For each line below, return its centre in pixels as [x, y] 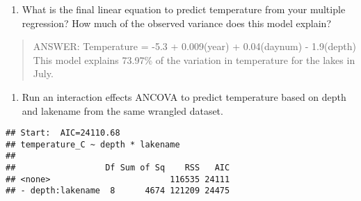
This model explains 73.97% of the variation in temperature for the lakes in [194, 59]
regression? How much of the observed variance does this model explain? [177, 23]
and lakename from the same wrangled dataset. [122, 110]
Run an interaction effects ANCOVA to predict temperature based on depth [184, 96]
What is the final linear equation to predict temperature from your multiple [184, 9]
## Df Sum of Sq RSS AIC [118, 168]
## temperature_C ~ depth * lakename [93, 144]
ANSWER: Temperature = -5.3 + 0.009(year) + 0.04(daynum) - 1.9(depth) [194, 46]
